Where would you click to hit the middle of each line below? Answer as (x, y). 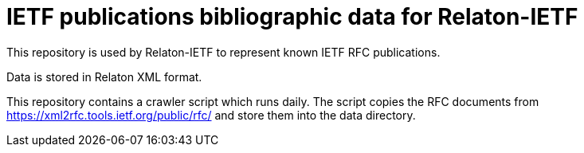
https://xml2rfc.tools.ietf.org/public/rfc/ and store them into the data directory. (211, 115)
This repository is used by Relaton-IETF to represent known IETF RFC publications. (223, 52)
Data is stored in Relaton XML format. (104, 76)
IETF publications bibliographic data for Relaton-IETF (292, 17)
